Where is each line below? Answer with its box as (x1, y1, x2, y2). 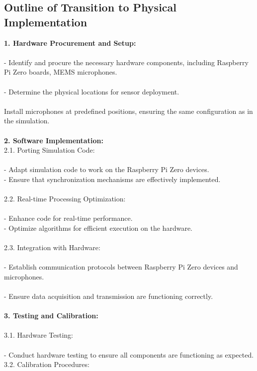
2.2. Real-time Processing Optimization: (4, 193, 126, 204)
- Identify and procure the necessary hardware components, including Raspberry (4, 57, 249, 67)
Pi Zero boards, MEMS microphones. (4, 67, 117, 77)
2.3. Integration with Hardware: (4, 242, 100, 253)
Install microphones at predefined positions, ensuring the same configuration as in (4, 105, 253, 116)
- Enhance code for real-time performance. (4, 213, 133, 223)
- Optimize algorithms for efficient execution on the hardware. (4, 222, 192, 233)
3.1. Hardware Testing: (4, 330, 73, 340)
